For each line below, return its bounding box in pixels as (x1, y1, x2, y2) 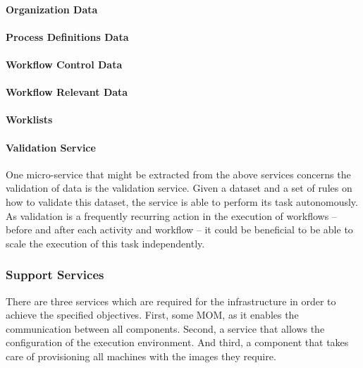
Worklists (6, 112, 53, 127)
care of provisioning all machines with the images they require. (6, 348, 276, 363)
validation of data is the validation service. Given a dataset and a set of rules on (6, 180, 352, 195)
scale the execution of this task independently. (6, 235, 205, 250)
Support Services (6, 266, 104, 283)
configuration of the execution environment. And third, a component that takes (6, 335, 349, 350)
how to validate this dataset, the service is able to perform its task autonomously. (6, 194, 358, 209)
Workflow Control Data (6, 56, 123, 71)
